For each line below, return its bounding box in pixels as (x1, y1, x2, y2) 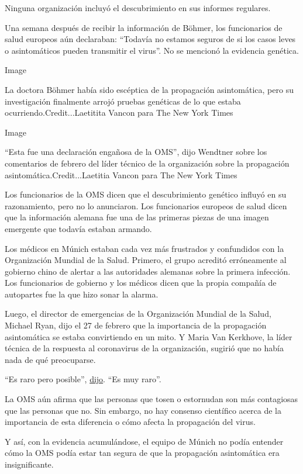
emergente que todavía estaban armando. (5, 222, 152, 234)
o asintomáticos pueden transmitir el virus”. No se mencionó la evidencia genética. (5, 44, 299, 56)
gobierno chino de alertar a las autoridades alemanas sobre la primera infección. (5, 265, 291, 277)
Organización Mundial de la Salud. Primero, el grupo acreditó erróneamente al (5, 254, 287, 266)
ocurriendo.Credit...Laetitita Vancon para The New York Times (5, 106, 233, 119)
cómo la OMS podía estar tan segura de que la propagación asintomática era (5, 447, 280, 459)
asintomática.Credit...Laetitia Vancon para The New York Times (5, 168, 237, 181)
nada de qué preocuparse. (5, 353, 96, 365)
